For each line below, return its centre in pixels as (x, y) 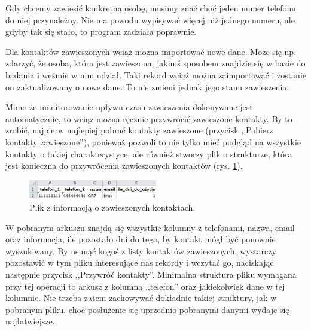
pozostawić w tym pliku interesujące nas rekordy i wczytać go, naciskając (140, 262)
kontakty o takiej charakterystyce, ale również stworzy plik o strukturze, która (149, 154)
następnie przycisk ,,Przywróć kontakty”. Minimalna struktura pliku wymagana (151, 274)
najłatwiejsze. (30, 321)
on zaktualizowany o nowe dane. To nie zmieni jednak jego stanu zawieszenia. (147, 86)
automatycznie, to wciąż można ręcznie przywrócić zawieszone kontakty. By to (149, 118)
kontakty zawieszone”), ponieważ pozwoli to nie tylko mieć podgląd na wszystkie (153, 142)
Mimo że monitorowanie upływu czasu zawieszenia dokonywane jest (129, 107)
